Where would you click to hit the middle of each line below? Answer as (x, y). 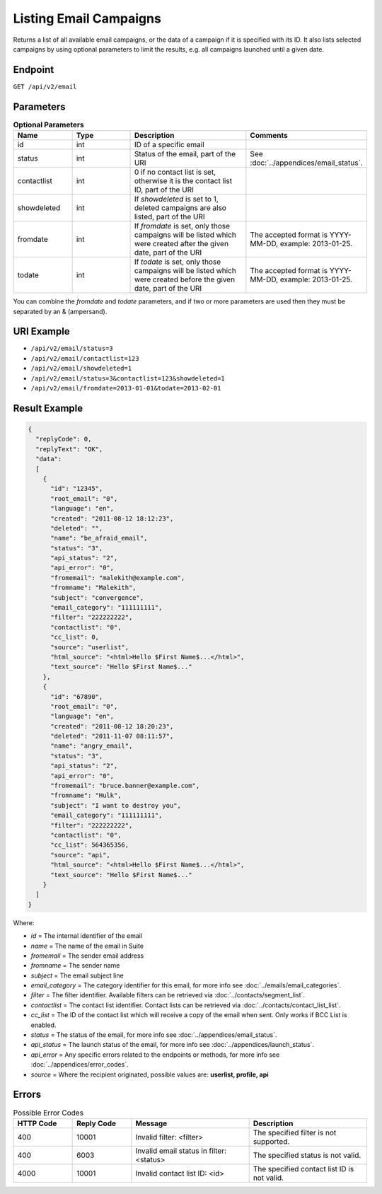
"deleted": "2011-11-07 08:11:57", (112, 736)
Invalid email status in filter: (181, 1151)
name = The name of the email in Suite (87, 946)
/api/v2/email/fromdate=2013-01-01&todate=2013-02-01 (126, 388)
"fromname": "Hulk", (86, 795)
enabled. (44, 1025)
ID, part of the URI (164, 190)
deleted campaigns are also (180, 208)
